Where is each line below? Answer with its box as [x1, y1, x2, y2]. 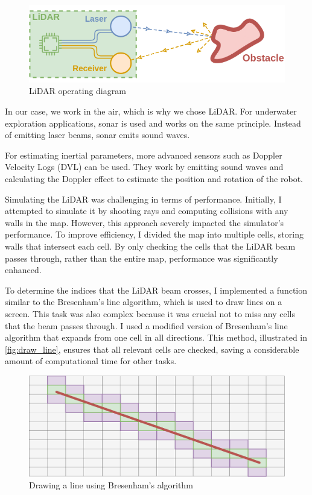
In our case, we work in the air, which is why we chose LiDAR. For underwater [5, 105, 297, 118]
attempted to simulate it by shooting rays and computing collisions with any [5, 204, 288, 217]
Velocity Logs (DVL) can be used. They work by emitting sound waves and [5, 160, 284, 173]
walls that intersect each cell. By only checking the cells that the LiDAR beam [5, 240, 296, 253]
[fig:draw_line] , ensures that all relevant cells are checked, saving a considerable [5, 342, 299, 355]
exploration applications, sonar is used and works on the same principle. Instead [5, 116, 301, 129]
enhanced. [5, 263, 42, 276]
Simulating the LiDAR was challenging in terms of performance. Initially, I [5, 192, 282, 205]
